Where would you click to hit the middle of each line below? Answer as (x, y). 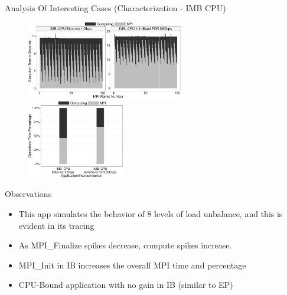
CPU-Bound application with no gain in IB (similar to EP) (126, 285)
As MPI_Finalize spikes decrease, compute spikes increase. (125, 245)
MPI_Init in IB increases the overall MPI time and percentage (132, 265)
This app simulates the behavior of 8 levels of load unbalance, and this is (151, 213)
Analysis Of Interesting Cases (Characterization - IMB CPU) (115, 8)
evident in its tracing (56, 225)
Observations (28, 194)
